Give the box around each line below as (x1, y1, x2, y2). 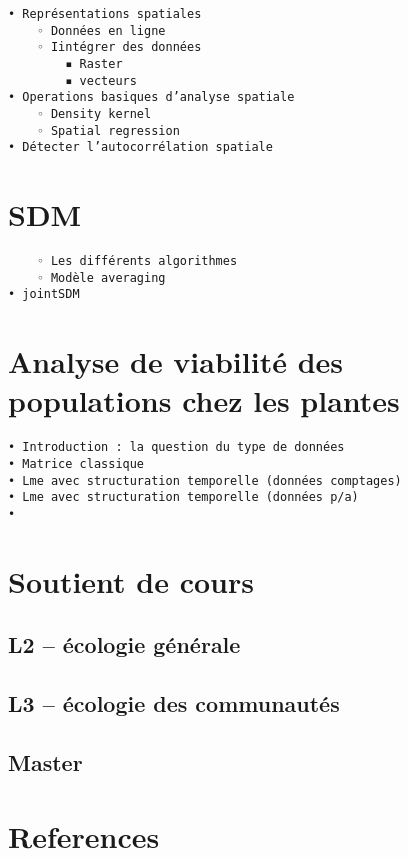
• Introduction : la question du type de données (8, 440, 345, 455)
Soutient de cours (8, 560, 254, 601)
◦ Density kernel (36, 106, 152, 121)
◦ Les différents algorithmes (36, 254, 238, 269)
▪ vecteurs (65, 73, 137, 88)
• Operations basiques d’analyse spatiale (8, 90, 295, 105)
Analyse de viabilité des (8, 341, 343, 382)
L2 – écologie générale (8, 629, 241, 660)
